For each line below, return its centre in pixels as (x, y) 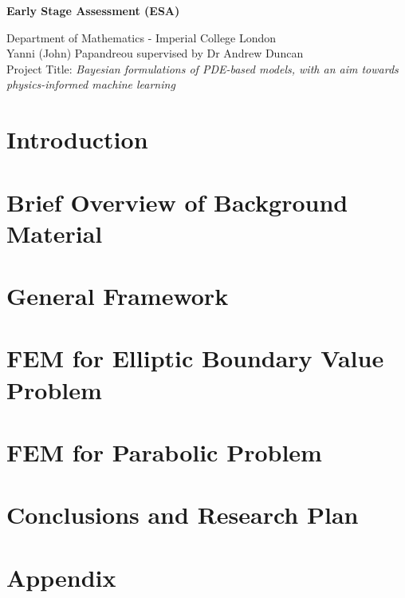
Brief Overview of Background (177, 202)
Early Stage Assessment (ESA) (93, 10)
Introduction (77, 139)
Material (55, 233)
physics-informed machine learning (91, 84)
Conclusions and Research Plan (183, 515)
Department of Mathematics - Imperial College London (142, 37)
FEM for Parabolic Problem (164, 452)
